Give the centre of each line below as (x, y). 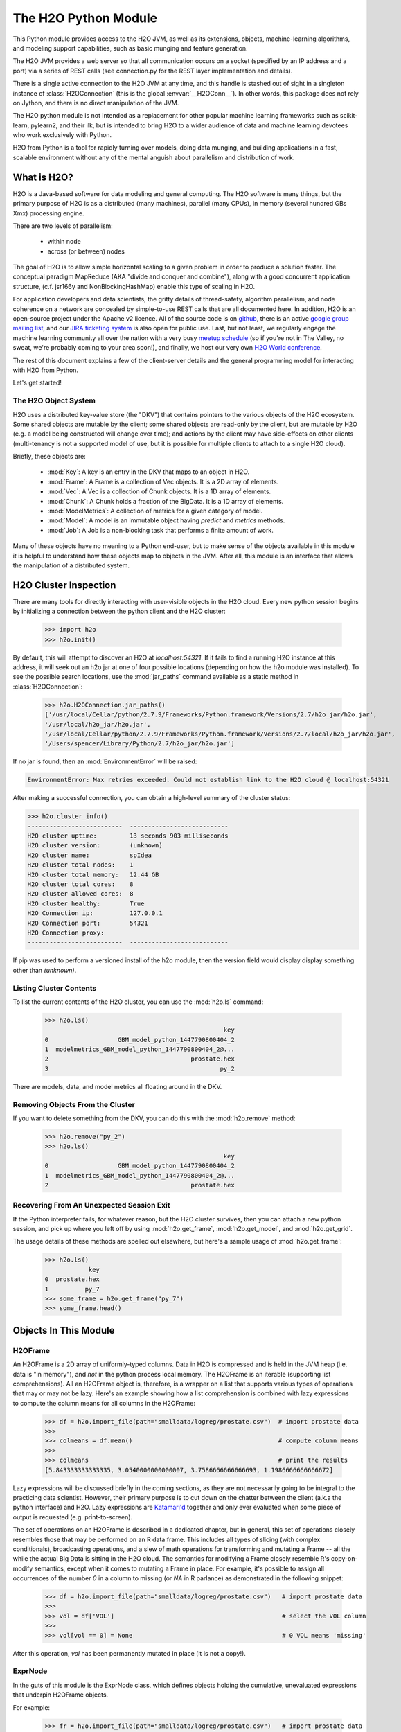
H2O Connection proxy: (66, 933)
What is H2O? (43, 177)
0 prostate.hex (72, 1279)
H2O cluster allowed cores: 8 (81, 894)
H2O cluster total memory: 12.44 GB (93, 874)
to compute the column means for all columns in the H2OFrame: (104, 1403)
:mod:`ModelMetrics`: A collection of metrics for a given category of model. (155, 511)
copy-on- (344, 1559)
